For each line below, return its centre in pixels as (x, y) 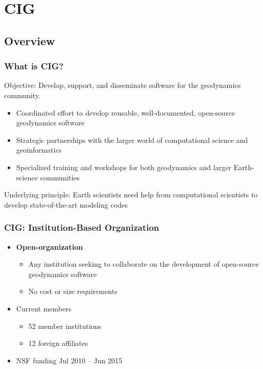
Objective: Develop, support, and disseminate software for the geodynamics (123, 85)
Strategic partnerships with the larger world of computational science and (132, 140)
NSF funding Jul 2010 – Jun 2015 (69, 360)
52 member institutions (65, 326)
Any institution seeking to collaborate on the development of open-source (144, 264)
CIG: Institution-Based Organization (82, 227)
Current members (44, 308)
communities (60, 177)
